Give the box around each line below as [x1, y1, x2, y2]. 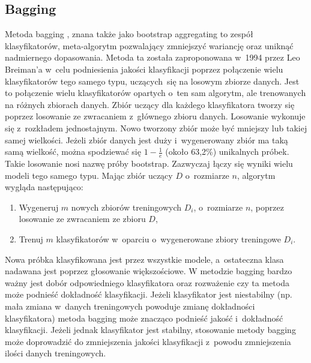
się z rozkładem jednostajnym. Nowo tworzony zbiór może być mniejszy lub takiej [5, 121, 307, 134]
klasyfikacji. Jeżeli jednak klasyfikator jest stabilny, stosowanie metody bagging [5, 323, 296, 336]
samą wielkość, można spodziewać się [5, 145, 141, 158]
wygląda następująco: [5, 181, 83, 193]
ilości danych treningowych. [5, 347, 106, 359]
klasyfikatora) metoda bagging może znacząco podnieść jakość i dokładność [5, 311, 283, 324]
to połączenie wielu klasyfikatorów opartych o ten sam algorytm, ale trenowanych [5, 86, 306, 99]
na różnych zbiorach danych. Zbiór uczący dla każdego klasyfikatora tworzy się [5, 98, 295, 110]
